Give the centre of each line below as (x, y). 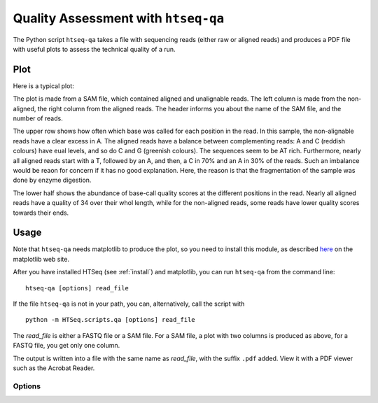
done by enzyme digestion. (52, 180)
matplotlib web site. (41, 259)
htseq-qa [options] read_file (77, 288)
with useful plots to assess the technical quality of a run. (94, 49)
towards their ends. (41, 213)
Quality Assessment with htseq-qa (119, 18)
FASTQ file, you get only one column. (66, 346)
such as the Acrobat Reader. (54, 368)
